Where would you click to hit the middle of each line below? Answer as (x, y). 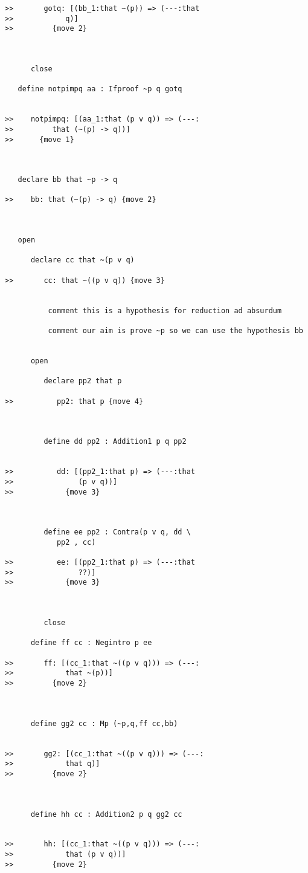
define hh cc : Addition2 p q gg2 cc (106, 814)
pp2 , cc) (76, 542)
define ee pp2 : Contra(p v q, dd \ (117, 532)
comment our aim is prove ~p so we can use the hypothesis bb (175, 331)
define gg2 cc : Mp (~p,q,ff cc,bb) (104, 723)
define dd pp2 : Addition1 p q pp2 (115, 442)
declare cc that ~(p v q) (82, 260)
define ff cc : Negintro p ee (91, 643)
